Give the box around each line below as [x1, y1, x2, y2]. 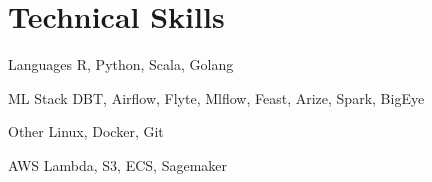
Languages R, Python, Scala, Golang [8, 54, 234, 75]
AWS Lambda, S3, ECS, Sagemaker [8, 154, 228, 175]
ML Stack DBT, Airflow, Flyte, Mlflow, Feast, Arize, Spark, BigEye [8, 87, 425, 108]
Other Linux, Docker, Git [8, 121, 164, 142]
